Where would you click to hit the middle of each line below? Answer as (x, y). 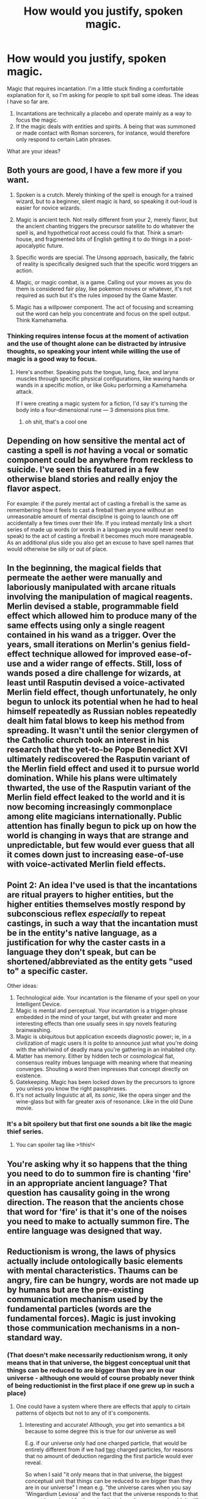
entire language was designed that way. (85, 1231)
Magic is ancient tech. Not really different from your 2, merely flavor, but (107, 219)
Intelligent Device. (39, 1004)
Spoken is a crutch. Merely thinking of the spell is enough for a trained (104, 194)
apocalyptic (31, 245)
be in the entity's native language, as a (82, 933)
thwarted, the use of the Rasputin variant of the (99, 788)
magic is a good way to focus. (52, 359)
